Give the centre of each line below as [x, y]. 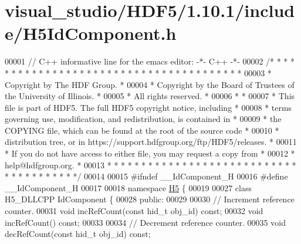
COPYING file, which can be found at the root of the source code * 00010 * [142, 130]
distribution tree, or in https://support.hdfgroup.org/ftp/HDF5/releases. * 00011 [151, 142]
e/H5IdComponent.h [91, 33]
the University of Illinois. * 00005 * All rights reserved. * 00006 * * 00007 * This [150, 96]
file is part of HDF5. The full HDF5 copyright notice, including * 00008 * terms [148, 107]
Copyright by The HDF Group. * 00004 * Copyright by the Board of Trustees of [150, 84]
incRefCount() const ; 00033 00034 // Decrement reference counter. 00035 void [145, 222]
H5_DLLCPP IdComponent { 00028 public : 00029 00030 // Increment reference [150, 199]
